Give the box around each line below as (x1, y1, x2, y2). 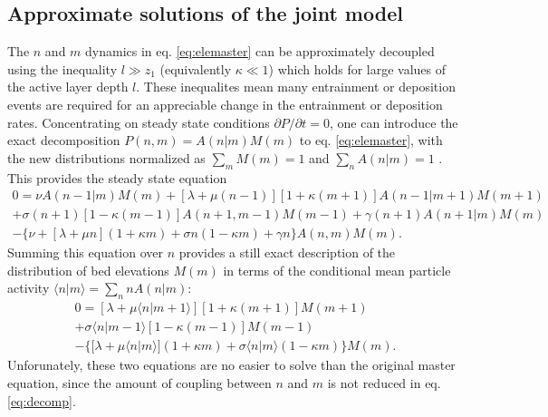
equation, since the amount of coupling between (7, 373, 272, 392)
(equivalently (159, 59, 232, 78)
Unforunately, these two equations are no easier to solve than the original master (7, 355, 456, 374)
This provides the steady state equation (7, 168, 227, 187)
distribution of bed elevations (7, 260, 169, 279)
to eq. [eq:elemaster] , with (299, 131, 443, 150)
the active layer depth (7, 77, 129, 96)
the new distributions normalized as (7, 148, 206, 167)
